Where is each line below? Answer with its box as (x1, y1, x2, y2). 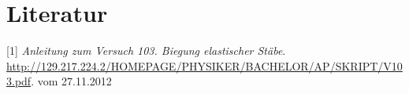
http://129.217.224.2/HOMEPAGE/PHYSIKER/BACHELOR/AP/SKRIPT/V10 (6, 57, 403, 74)
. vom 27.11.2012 (31, 73, 112, 89)
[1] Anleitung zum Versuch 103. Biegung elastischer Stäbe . (6, 42, 286, 59)
